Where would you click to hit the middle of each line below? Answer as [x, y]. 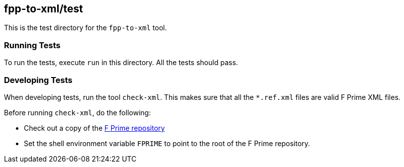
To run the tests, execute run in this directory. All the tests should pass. [121, 63]
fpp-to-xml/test [44, 9]
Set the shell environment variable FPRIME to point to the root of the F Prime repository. [167, 143]
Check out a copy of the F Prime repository [94, 128]
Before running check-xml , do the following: [78, 112]
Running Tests [32, 45]
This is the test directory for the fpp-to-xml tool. [85, 28]
